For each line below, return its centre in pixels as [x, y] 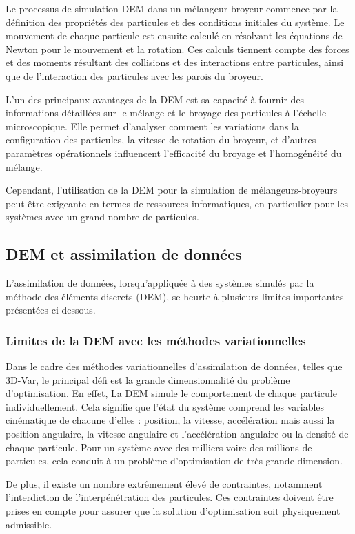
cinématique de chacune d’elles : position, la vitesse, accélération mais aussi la [170, 420]
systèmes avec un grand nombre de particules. [102, 217]
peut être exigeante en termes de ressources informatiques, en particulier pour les [177, 203]
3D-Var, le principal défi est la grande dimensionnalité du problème [148, 379]
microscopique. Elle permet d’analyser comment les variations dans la [152, 126]
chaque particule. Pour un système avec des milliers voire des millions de [159, 447]
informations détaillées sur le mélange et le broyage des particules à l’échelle [166, 113]
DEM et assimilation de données [124, 254]
